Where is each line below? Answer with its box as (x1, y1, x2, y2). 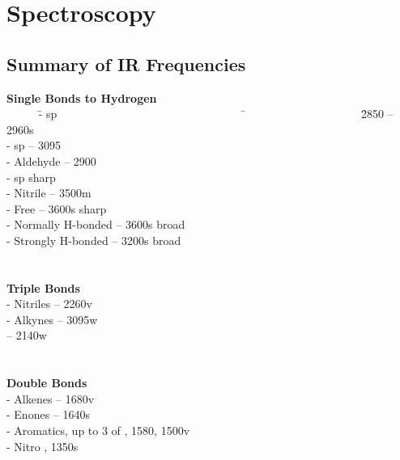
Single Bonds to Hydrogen (6, 89, 157, 106)
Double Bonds (6, 374, 87, 391)
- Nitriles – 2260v (6, 295, 92, 312)
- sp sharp (6, 168, 56, 185)
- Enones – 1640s (6, 406, 90, 423)
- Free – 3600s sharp (6, 200, 107, 217)
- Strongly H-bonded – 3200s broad (6, 231, 181, 248)
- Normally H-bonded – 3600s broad (6, 216, 185, 233)
